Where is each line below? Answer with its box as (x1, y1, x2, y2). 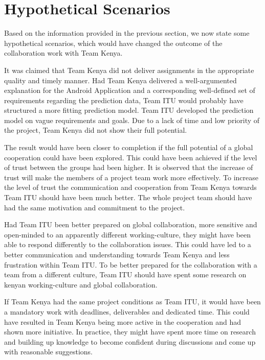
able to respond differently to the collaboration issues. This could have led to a (4, 239, 251, 250)
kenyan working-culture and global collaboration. (4, 279, 158, 290)
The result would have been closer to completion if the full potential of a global (4, 142, 253, 153)
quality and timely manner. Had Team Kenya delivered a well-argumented (4, 75, 237, 85)
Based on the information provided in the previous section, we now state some (4, 28, 250, 38)
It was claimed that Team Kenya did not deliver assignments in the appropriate (4, 64, 254, 75)
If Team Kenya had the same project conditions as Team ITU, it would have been (4, 296, 261, 307)
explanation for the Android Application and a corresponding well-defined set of (4, 85, 255, 95)
